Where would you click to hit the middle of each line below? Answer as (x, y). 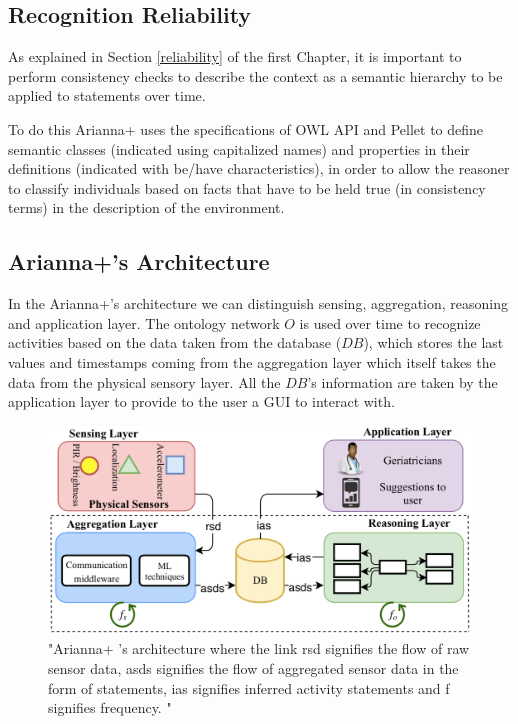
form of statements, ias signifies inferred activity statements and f (249, 687)
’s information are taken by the (402, 381)
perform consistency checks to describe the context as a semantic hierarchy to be (255, 75)
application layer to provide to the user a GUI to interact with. (201, 401)
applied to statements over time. (107, 95)
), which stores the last (433, 342)
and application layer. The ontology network (144, 322)
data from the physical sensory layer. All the (144, 381)
